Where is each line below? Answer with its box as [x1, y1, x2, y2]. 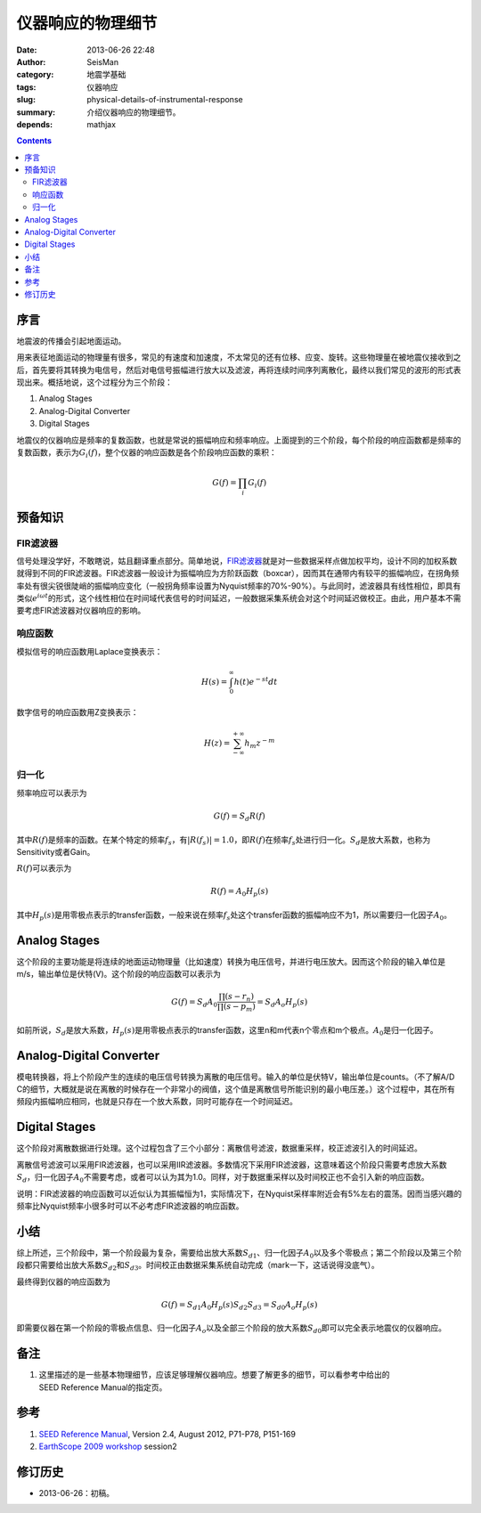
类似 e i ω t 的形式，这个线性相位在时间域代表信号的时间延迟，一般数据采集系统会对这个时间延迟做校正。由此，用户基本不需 [16, 592, 462, 604]
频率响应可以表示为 [16, 787, 87, 798]
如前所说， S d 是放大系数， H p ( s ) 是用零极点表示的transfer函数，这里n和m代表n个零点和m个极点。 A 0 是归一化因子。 [16, 1024, 438, 1037]
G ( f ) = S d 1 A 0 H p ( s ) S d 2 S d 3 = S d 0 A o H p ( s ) [160, 1299, 318, 1312]
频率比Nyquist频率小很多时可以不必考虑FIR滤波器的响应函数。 [16, 1200, 244, 1211]
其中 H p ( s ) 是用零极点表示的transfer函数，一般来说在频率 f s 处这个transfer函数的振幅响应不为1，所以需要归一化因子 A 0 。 [16, 909, 452, 922]
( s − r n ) [224, 991, 254, 1004]
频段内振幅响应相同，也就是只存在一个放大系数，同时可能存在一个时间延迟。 [16, 1096, 298, 1107]
